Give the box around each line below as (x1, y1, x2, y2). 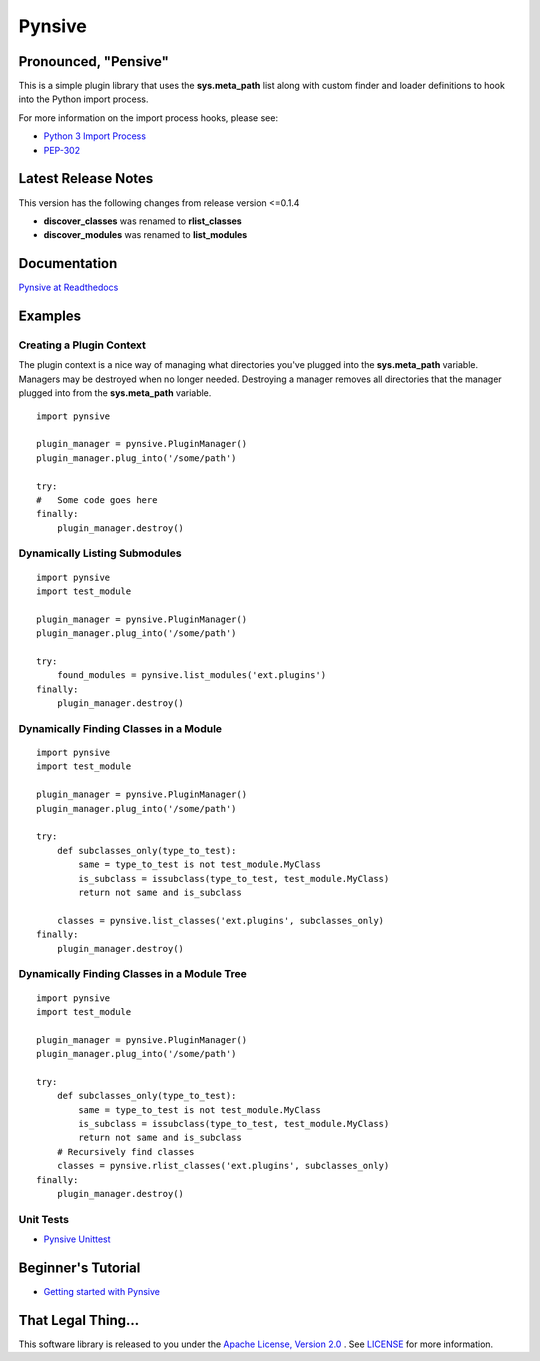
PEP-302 (43, 144, 80, 156)
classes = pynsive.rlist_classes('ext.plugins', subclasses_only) (56, 1160, 390, 1172)
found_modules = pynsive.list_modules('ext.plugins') (56, 670, 327, 681)
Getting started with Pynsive (43, 1286, 160, 1298)
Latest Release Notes (18, 170, 154, 187)
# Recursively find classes (56, 1146, 195, 1157)
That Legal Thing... (18, 1311, 140, 1329)
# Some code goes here (36, 494, 158, 505)
